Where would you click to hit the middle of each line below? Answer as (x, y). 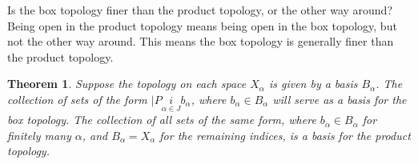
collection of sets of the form (77, 99)
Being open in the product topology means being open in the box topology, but (202, 25)
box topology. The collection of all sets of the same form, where (162, 120)
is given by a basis (313, 84)
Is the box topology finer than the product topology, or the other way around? (200, 10)
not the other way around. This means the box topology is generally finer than (201, 41)
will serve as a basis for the (340, 99)
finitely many (39, 135)
